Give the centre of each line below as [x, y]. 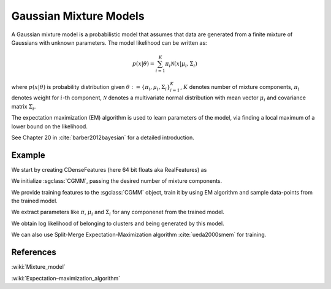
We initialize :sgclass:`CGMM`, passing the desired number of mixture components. [117, 181]
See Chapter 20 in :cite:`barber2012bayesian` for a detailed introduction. [103, 137]
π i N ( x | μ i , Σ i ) [181, 64]
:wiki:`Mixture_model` [38, 267]
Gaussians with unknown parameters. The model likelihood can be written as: [109, 42]
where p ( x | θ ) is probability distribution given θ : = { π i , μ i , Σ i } [91, 87]
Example [28, 155]
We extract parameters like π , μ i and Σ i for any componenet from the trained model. [118, 213]
